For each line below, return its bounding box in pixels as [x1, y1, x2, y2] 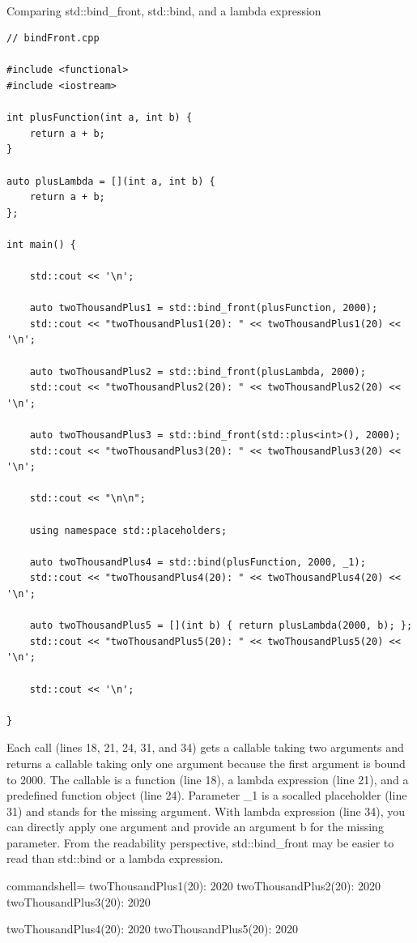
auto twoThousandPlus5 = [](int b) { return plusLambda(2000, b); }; [29, 620, 413, 632]
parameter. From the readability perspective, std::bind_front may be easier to [6, 834, 394, 851]
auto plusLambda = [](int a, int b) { [6, 175, 215, 187]
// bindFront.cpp [6, 32, 100, 45]
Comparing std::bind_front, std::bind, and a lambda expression [6, 2, 321, 19]
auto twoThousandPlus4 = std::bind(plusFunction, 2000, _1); [29, 556, 366, 568]
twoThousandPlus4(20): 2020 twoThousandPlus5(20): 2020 [6, 920, 299, 937]
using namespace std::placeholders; [29, 524, 228, 536]
